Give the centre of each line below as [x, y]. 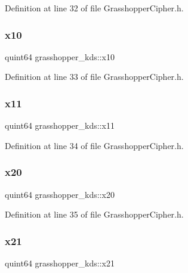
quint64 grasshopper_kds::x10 [60, 56]
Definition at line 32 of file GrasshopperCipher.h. [94, 8]
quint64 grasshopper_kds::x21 [60, 263]
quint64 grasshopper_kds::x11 [60, 125]
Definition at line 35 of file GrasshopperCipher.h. [94, 214]
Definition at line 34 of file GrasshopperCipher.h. [94, 145]
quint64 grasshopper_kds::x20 [60, 194]
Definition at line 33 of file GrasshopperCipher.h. [94, 77]
